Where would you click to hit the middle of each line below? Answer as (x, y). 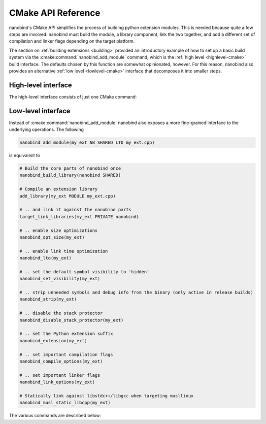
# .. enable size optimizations (59, 230)
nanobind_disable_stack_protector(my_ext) (71, 320)
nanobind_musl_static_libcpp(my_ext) (65, 403)
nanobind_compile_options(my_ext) (61, 361)
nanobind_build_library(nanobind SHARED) (70, 175)
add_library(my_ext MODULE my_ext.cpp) (67, 196)
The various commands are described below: (55, 416)
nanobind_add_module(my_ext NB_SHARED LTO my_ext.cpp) (87, 143)
